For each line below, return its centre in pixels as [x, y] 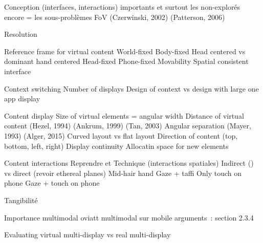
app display [22, 98]
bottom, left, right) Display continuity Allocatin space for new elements [116, 146]
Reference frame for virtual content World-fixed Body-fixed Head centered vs [125, 51]
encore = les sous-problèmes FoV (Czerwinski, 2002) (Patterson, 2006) [115, 17]
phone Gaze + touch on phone [52, 183]
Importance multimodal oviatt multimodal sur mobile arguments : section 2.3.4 [129, 217]
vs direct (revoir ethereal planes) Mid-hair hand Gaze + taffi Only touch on [123, 173]
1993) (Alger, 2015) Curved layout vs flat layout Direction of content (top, [121, 135]
